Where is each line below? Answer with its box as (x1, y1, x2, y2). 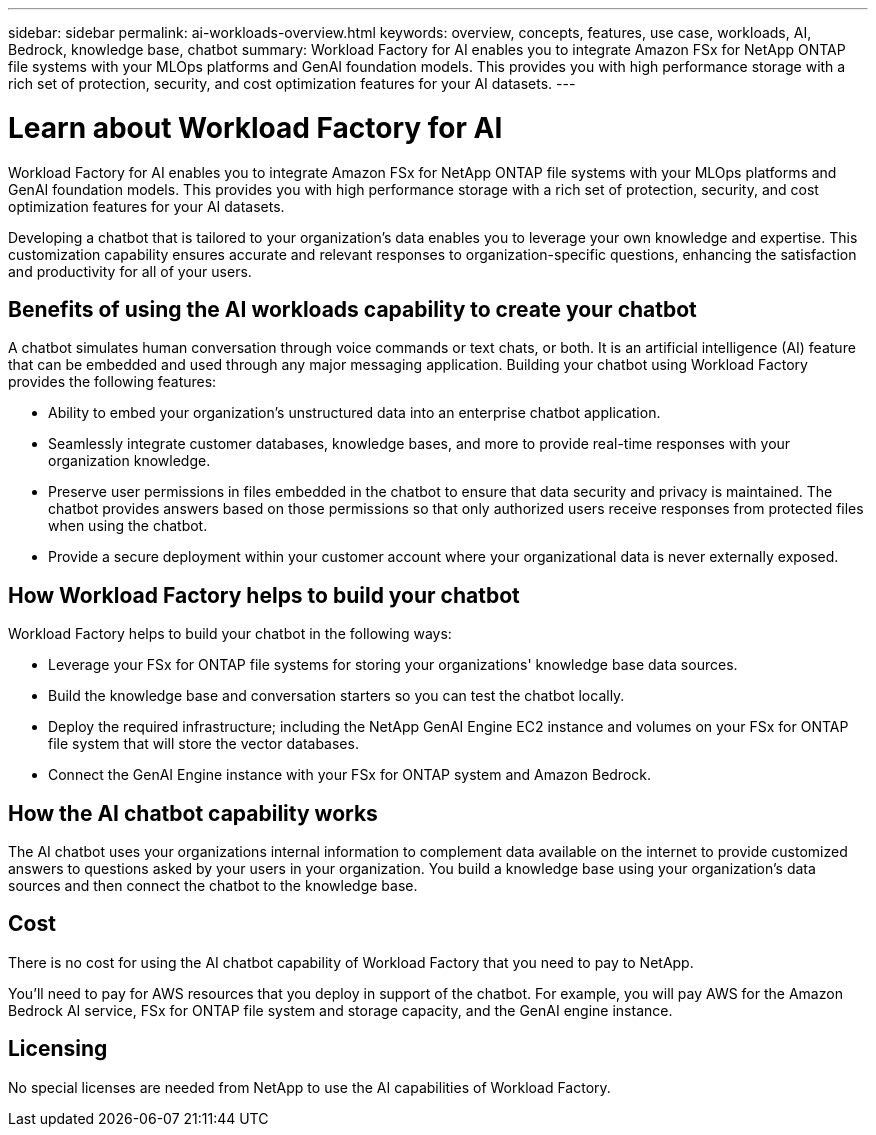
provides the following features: (8, 373, 217, 391)
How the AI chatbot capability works (8, 800, 378, 826)
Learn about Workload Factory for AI (8, 110, 503, 145)
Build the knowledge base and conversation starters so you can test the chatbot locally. (48, 687, 625, 705)
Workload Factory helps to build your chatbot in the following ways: (8, 625, 452, 643)
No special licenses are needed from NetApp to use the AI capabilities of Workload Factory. (8, 1078, 611, 1096)
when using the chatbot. (48, 517, 208, 535)
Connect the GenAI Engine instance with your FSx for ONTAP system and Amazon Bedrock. (48, 766, 652, 784)
